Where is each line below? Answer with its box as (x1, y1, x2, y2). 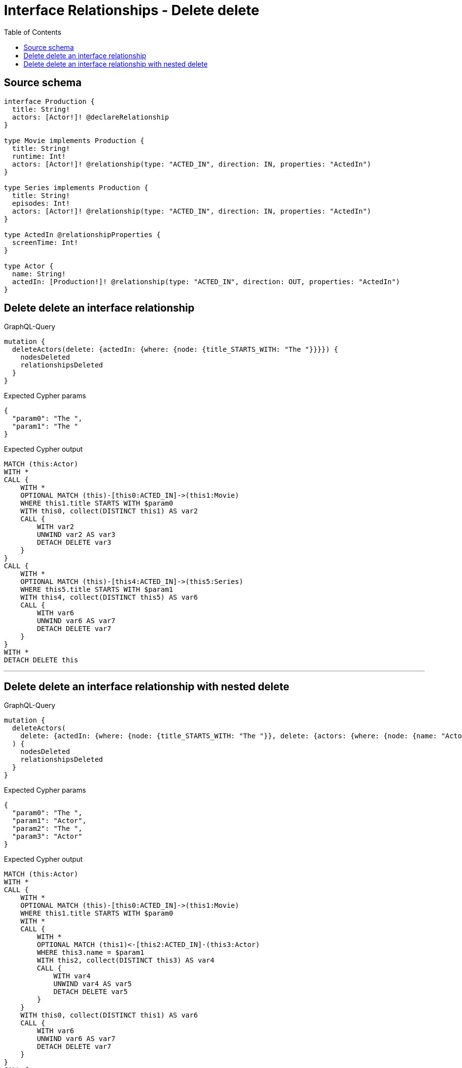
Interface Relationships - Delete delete (4, 2, 259, 19)
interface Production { (4, 97, 95, 105)
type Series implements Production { (4, 183, 149, 192)
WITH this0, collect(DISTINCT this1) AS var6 (20, 1011, 198, 1019)
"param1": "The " (12, 422, 78, 431)
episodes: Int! (12, 199, 70, 207)
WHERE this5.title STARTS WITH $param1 (20, 585, 173, 594)
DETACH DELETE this (4, 656, 78, 664)
